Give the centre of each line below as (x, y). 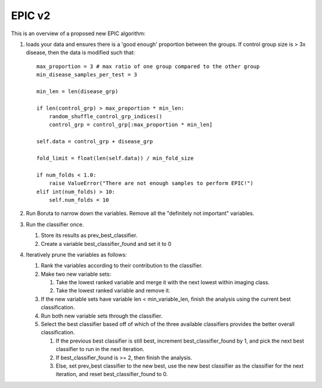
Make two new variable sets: (76, 274)
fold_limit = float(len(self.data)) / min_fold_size (115, 158)
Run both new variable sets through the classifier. (102, 316)
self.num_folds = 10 (79, 200)
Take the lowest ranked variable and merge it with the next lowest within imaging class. (163, 282)
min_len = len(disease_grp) (78, 91)
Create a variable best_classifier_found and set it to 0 (106, 244)
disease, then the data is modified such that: (80, 53)
